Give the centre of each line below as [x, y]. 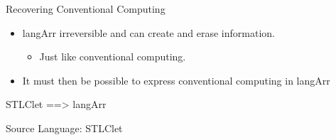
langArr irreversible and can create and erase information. [148, 32]
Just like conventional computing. [113, 56]
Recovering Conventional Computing [86, 9]
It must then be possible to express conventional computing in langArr [176, 80]
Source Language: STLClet [64, 128]
